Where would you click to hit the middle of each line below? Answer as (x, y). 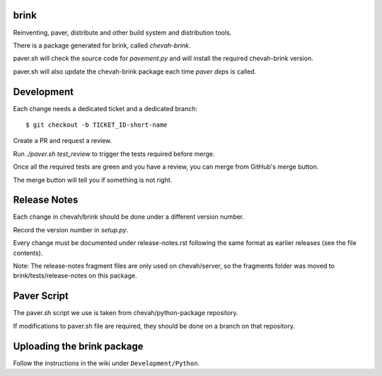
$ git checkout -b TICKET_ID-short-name (97, 125)
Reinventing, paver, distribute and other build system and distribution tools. (122, 33)
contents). (28, 253)
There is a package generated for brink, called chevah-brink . (102, 45)
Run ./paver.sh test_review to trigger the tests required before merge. (114, 154)
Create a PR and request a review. (63, 141)
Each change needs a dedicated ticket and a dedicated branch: (105, 108)
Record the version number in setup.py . (71, 229)
